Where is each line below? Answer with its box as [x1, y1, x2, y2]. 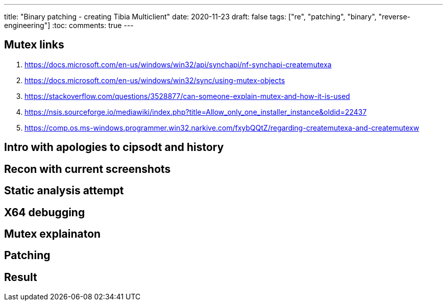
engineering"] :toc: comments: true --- [4, 21, 134, 30]
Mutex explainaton [4, 227, 101, 240]
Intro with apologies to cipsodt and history [4, 141, 224, 154]
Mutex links [4, 38, 64, 52]
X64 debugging [4, 206, 85, 219]
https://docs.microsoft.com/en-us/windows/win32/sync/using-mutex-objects [24, 75, 285, 85]
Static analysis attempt [4, 184, 124, 197]
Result [4, 270, 37, 284]
